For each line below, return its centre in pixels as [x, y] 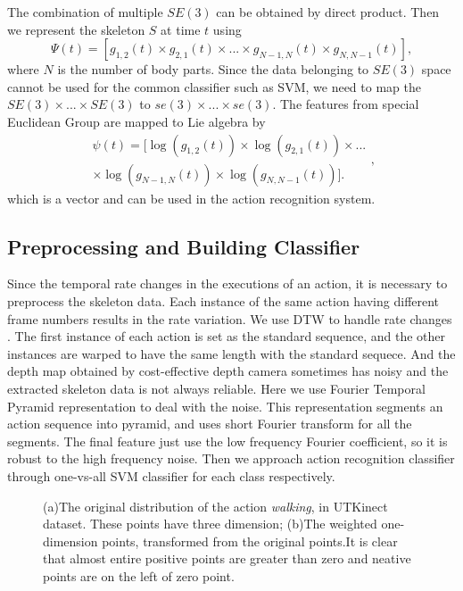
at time [181, 29]
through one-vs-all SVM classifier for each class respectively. [171, 475]
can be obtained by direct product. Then [328, 12]
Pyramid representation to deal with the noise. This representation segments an [225, 406]
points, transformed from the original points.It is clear [250, 541]
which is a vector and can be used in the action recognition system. [191, 198]
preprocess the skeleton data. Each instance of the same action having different [223, 301]
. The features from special [346, 104]
